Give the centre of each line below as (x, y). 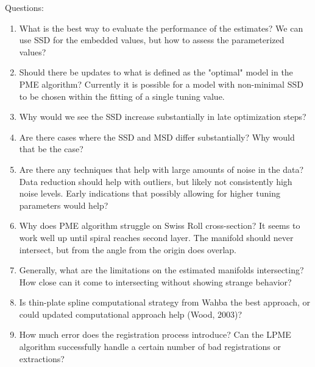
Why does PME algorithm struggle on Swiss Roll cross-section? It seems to (160, 225)
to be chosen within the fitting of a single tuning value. (122, 96)
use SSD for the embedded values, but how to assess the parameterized (152, 40)
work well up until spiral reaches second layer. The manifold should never (156, 237)
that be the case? (51, 149)
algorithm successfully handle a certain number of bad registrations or (150, 347)
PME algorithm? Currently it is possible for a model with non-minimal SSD (161, 84)
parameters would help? (64, 205)
